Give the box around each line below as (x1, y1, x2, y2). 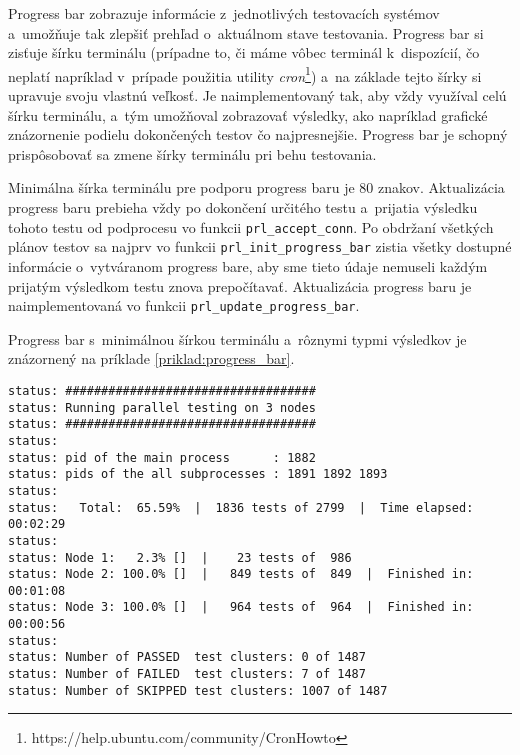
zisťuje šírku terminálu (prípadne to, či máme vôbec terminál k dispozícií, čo (8, 42, 480, 63)
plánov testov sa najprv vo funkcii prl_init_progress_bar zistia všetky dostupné (8, 236, 512, 257)
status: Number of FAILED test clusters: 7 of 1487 (8, 667, 366, 682)
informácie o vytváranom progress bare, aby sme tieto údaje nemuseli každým (8, 255, 488, 276)
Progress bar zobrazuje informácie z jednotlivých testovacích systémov (8, 3, 440, 23)
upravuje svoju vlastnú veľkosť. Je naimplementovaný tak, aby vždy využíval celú (8, 85, 507, 106)
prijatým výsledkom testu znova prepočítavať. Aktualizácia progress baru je (8, 275, 472, 296)
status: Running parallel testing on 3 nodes (8, 400, 316, 415)
